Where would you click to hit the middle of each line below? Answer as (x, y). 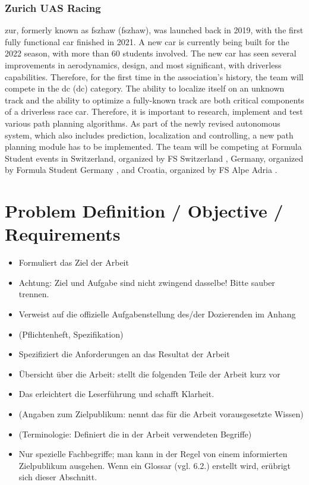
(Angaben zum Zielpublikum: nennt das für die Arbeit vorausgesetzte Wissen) (161, 414)
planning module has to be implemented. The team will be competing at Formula (153, 147)
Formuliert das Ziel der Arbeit (74, 262)
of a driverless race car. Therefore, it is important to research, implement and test (154, 111)
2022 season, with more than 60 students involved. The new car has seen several (151, 53)
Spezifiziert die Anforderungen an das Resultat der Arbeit (124, 354)
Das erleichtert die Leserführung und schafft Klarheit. (116, 394)
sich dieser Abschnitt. (58, 477)
